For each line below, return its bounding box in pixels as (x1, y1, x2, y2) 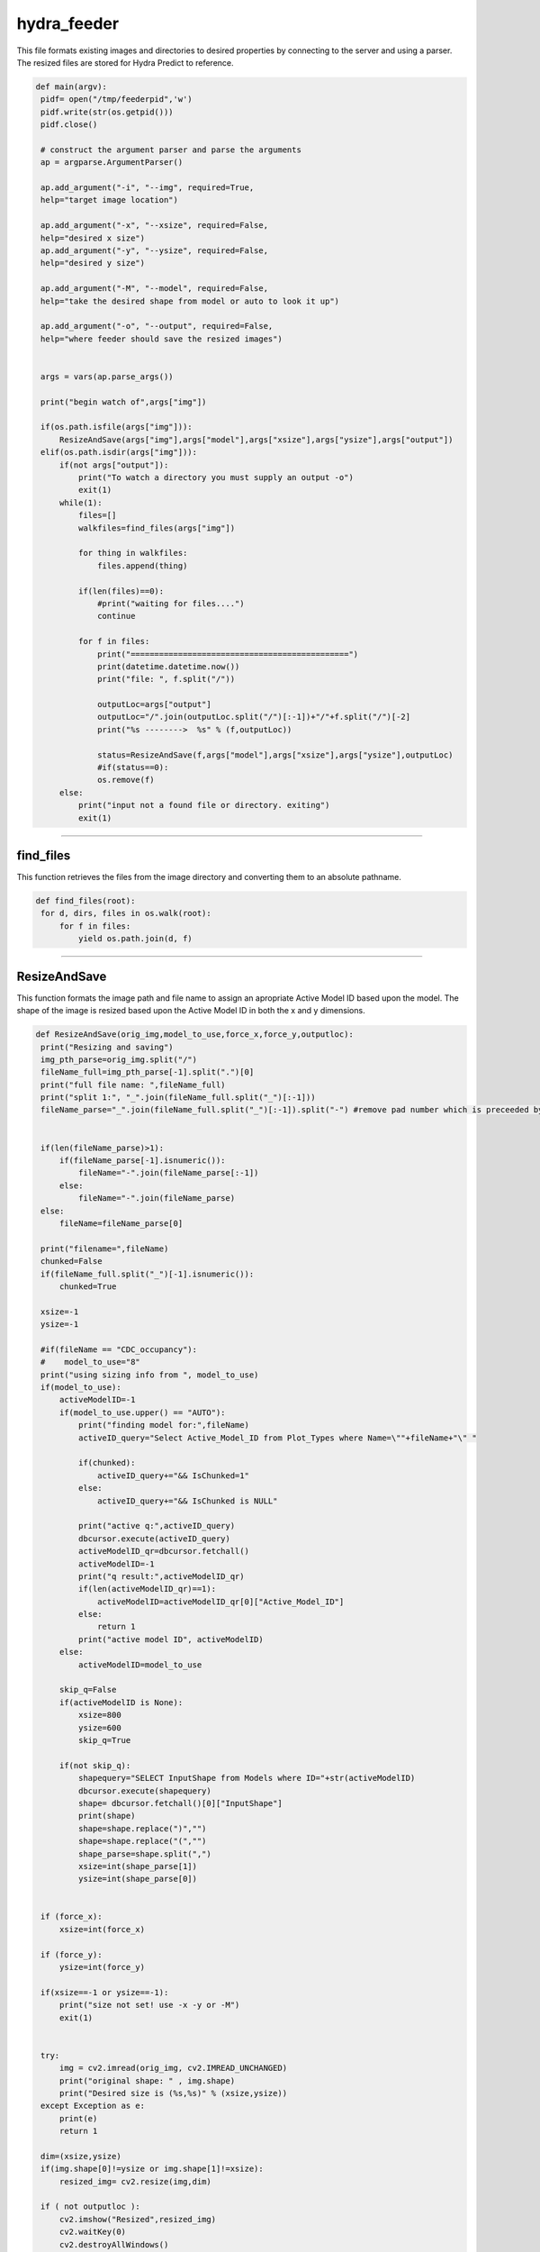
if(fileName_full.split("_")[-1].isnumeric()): (40, 1268, 255, 1279)
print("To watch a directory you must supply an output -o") (77, 473, 355, 483)
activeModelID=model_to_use (77, 1659, 202, 1670)
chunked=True (58, 1281, 117, 1292)
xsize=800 (77, 1710, 121, 1721)
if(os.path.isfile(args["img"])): (40, 422, 193, 432)
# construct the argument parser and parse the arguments (40, 144, 301, 155)
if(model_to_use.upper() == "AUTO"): (58, 1407, 226, 1418)
